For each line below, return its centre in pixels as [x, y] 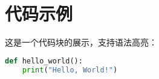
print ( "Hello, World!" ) [70, 70]
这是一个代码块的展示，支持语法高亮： [81, 42]
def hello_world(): [44, 61]
